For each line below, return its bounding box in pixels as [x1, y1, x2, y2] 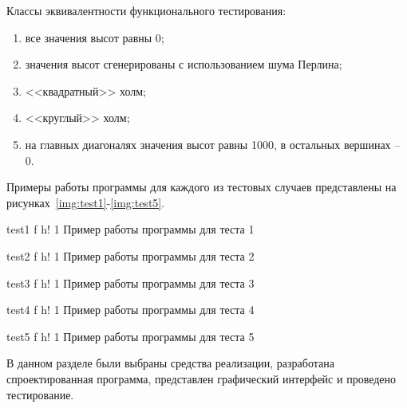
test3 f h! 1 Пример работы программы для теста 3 [6, 274, 255, 291]
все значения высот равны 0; [25, 29, 164, 45]
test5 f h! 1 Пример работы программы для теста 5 [6, 328, 255, 344]
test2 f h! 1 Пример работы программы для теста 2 [6, 247, 255, 264]
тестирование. [6, 386, 74, 402]
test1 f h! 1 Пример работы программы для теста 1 [6, 221, 255, 237]
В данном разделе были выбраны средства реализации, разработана [6, 355, 334, 371]
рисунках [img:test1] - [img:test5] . [6, 194, 165, 210]
